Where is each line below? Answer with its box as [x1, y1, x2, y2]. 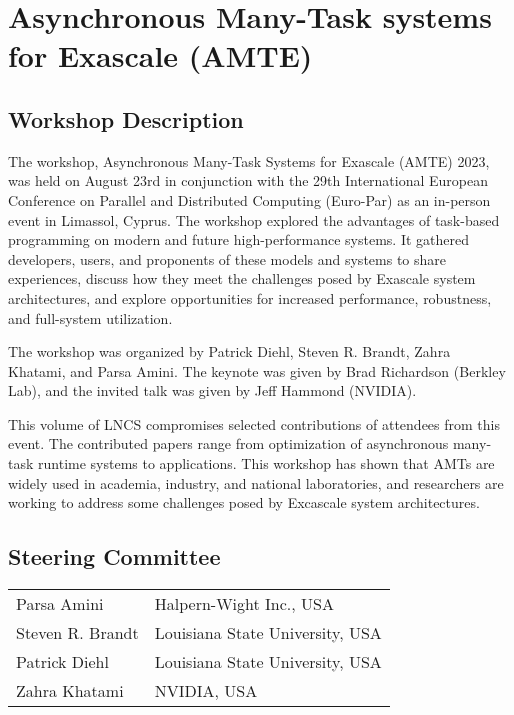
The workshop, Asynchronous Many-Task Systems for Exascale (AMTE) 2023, [8, 150, 490, 171]
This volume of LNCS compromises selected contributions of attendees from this [8, 413, 500, 434]
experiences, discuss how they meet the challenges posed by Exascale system [8, 268, 476, 289]
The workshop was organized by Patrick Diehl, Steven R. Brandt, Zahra [8, 341, 451, 362]
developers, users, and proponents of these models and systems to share [8, 248, 447, 269]
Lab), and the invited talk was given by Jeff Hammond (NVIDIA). [8, 380, 417, 401]
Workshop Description [8, 103, 244, 134]
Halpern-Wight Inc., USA [154, 592, 334, 616]
